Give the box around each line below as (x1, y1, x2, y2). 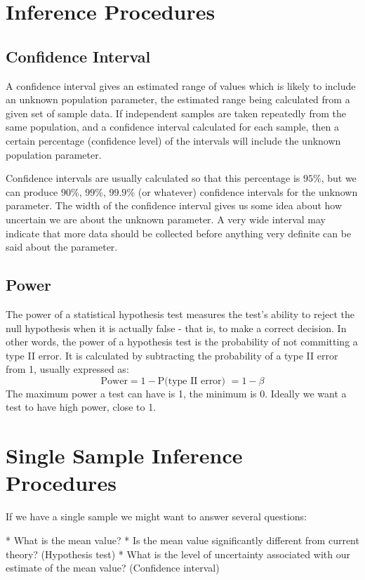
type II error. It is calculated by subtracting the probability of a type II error (6, 348, 338, 362)
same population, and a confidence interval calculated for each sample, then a (6, 119, 340, 134)
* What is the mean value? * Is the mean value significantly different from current (6, 532, 359, 547)
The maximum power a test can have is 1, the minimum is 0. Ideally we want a (6, 385, 347, 400)
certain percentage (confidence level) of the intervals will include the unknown (6, 133, 341, 147)
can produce (6, 184, 58, 199)
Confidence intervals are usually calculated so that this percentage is (6, 171, 300, 185)
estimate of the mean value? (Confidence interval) (6, 560, 220, 575)
